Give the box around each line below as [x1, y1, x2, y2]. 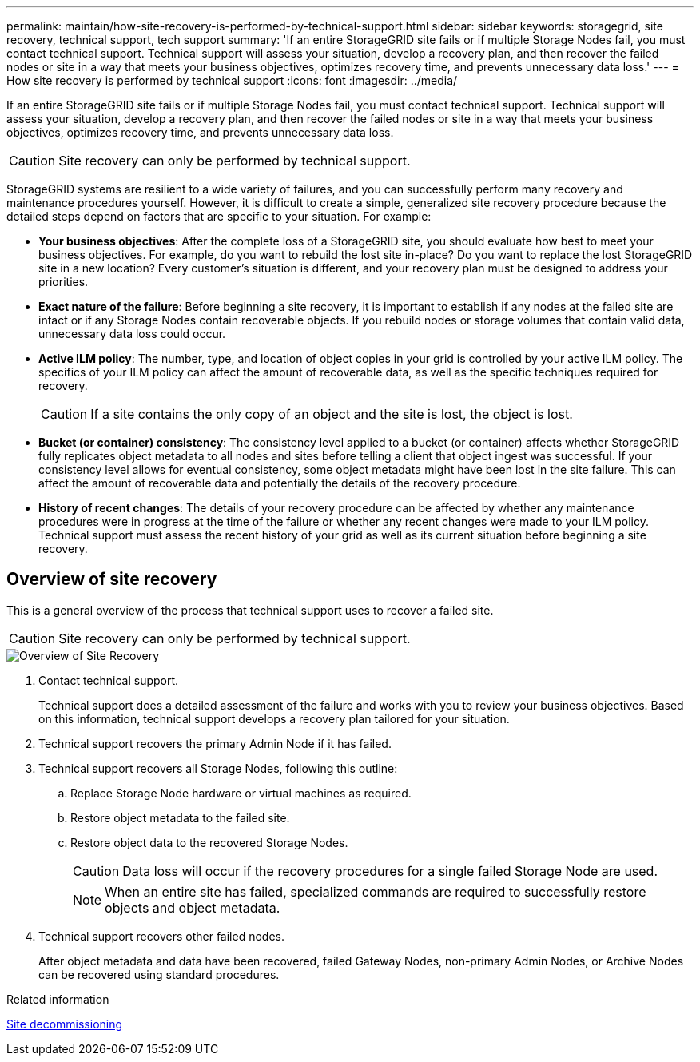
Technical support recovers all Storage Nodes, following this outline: [38, 761, 398, 775]
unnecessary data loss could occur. [38, 327, 226, 340]
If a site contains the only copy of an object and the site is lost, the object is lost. [90, 406, 573, 422]
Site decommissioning [6, 1016, 123, 1031]
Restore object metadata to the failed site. [70, 810, 290, 825]
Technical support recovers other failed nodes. [38, 929, 284, 943]
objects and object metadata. [105, 899, 280, 916]
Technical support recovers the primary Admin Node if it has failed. [38, 736, 392, 750]
